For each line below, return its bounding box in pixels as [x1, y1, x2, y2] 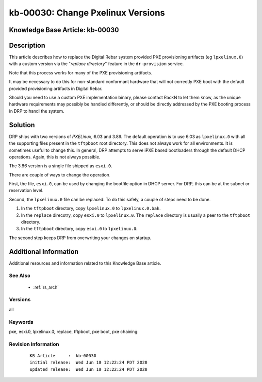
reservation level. [9, 188, 44, 193]
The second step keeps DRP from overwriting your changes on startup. [9, 235, 151, 241]
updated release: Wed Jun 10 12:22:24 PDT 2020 [30, 366, 147, 372]
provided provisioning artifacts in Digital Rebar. [9, 86, 103, 91]
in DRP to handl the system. [9, 108, 65, 114]
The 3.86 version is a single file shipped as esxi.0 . [9, 163, 113, 169]
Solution [9, 121, 35, 129]
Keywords [9, 318, 33, 325]
